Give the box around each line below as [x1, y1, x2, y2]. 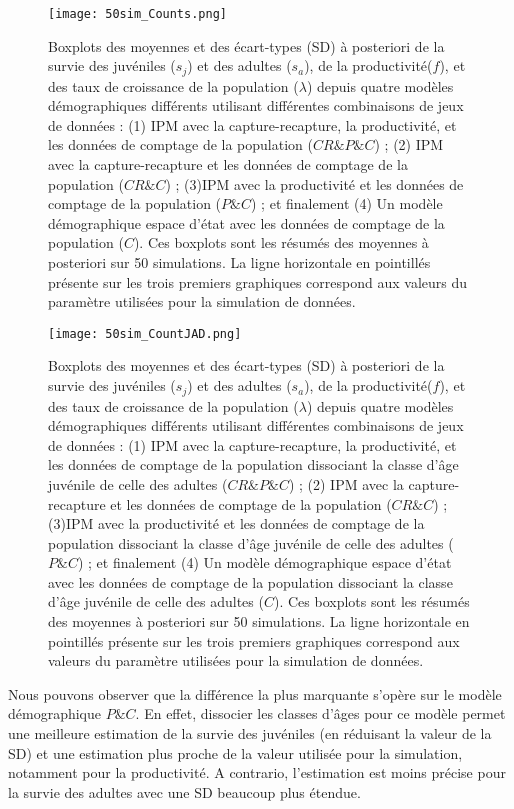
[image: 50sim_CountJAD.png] [48, 326, 242, 341]
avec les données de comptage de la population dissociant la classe [48, 571, 453, 592]
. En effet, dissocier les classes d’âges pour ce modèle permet [135, 703, 506, 724]
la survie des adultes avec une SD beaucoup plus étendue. [8, 781, 361, 802]
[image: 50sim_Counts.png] [48, 7, 227, 21]
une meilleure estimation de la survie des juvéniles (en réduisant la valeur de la [8, 723, 492, 744]
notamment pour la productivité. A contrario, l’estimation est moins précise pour [8, 762, 506, 783]
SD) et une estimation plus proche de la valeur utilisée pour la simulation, [8, 742, 463, 763]
